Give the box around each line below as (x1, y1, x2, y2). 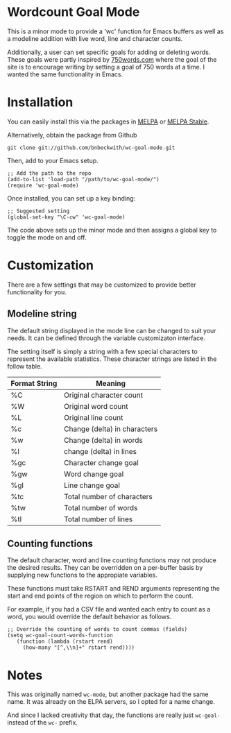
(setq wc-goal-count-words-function (7, 632, 113, 639)
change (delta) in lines (63, 446, 137, 456)
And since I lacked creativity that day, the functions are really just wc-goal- (7, 711, 221, 719)
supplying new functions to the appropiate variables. (7, 571, 158, 580)
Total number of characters (63, 491, 153, 501)
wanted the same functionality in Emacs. (7, 70, 123, 78)
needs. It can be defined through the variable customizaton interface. (7, 334, 206, 342)
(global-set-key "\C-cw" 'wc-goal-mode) (7, 213, 126, 221)
